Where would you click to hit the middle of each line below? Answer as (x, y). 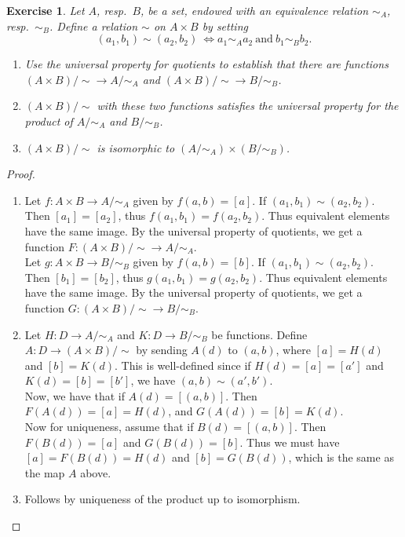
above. (96, 472)
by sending (162, 350)
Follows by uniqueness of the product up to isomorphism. (162, 499)
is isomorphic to (136, 147)
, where (293, 350)
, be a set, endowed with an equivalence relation (255, 10)
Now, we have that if (75, 395)
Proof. (21, 174)
